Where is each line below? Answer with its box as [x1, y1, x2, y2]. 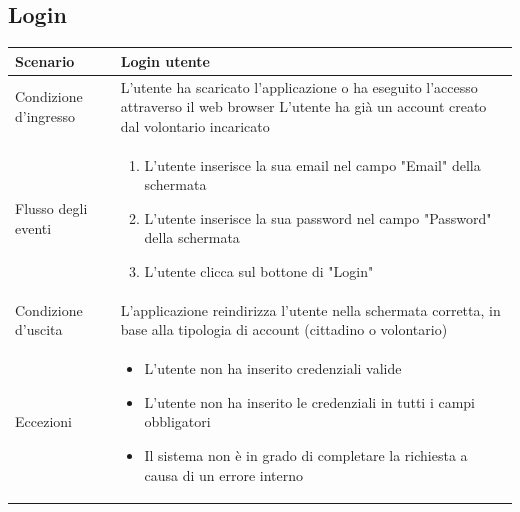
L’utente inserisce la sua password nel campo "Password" [144, 207, 492, 228]
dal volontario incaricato [120, 115, 270, 136]
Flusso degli [15, 197, 88, 218]
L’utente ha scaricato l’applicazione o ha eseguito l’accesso [120, 76, 478, 97]
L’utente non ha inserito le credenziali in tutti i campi [144, 391, 476, 412]
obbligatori [144, 411, 211, 432]
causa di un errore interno [144, 464, 304, 485]
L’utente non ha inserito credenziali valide [144, 358, 402, 379]
